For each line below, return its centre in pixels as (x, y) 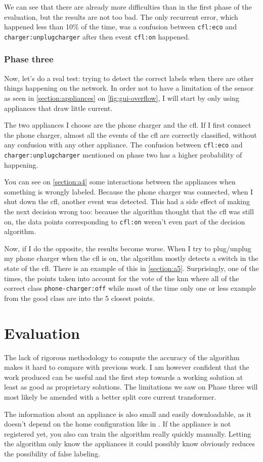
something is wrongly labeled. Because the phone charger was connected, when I (129, 191)
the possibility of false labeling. (52, 453)
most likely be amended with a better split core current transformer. (110, 396)
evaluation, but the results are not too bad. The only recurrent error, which (121, 16)
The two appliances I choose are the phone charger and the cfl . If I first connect (128, 125)
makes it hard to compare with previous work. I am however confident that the (127, 367)
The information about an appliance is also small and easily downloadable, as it (128, 414)
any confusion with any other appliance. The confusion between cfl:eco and (123, 145)
